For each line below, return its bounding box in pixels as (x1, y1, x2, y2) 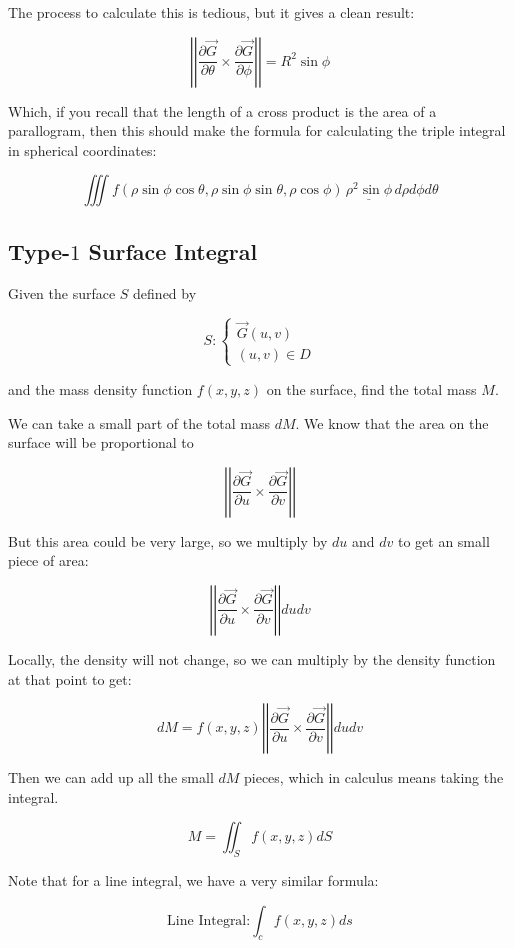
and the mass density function (8, 378, 193, 399)
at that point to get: (8, 668, 132, 689)
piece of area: (8, 550, 89, 571)
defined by (133, 282, 197, 303)
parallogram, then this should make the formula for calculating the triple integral (8, 120, 506, 141)
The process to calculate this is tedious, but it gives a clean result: (8, 2, 415, 22)
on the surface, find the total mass (266, 378, 477, 399)
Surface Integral (88, 235, 258, 266)
